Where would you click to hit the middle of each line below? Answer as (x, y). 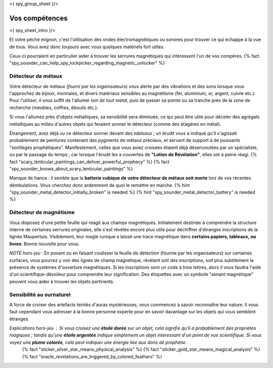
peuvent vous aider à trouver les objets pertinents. (62, 281)
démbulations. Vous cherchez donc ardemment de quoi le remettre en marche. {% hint (100, 185)
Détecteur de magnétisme (42, 212)
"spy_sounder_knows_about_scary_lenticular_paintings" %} (71, 169)
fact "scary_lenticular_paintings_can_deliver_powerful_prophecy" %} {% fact (89, 162)
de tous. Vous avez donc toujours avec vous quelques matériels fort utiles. (87, 47)
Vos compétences (38, 18)
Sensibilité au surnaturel (40, 295)
